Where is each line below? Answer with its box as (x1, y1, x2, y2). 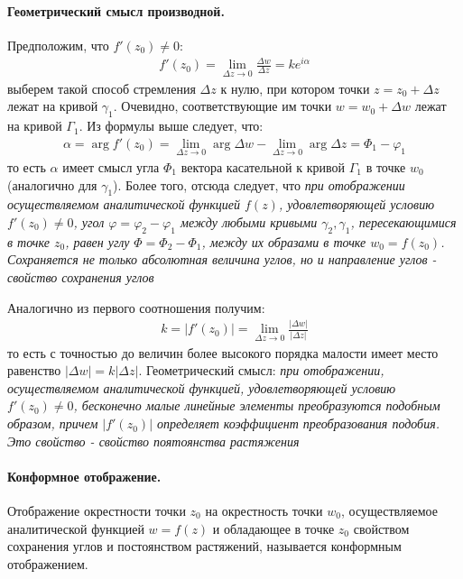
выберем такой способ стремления (7, 78, 196, 97)
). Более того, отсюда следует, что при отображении (113, 175, 405, 194)
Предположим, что (7, 35, 109, 54)
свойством (353, 519, 410, 538)
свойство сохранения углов (7, 267, 154, 286)
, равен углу (65, 232, 130, 251)
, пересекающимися (350, 212, 457, 231)
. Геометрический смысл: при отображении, (138, 361, 384, 380)
